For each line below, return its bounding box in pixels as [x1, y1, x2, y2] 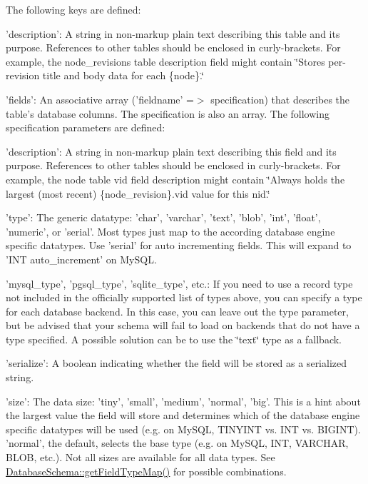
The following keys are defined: [6, 2, 141, 16]
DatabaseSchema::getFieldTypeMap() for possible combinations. [6, 463, 287, 478]
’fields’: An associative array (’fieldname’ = [6, 91, 194, 106]
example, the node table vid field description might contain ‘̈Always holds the [6, 171, 345, 186]
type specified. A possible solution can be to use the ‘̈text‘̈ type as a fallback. [6, 331, 342, 346]
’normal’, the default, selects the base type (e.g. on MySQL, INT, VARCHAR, [6, 435, 349, 450]
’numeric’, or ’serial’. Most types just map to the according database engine [6, 223, 335, 238]
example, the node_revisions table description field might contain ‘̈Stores [6, 54, 325, 69]
